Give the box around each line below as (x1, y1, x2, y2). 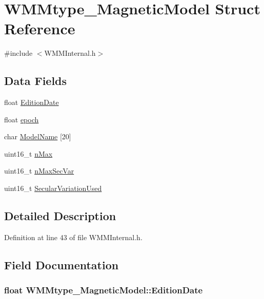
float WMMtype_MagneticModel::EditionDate (4, 284, 203, 296)
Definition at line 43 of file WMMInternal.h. (4, 231, 143, 242)
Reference (4, 18, 75, 39)
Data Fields (4, 73, 67, 89)
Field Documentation (4, 257, 119, 272)
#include (4, 48, 33, 58)
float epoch (4, 114, 39, 124)
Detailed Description (4, 208, 116, 224)
